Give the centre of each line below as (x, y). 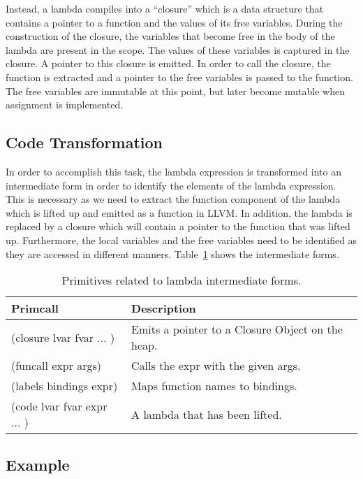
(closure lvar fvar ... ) (63, 337)
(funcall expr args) (57, 366)
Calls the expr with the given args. (216, 366)
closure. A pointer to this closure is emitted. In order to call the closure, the (168, 63)
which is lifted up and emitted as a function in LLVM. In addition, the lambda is (179, 212)
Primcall (35, 308)
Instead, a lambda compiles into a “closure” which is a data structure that (165, 8)
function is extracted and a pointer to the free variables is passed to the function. (179, 77)
